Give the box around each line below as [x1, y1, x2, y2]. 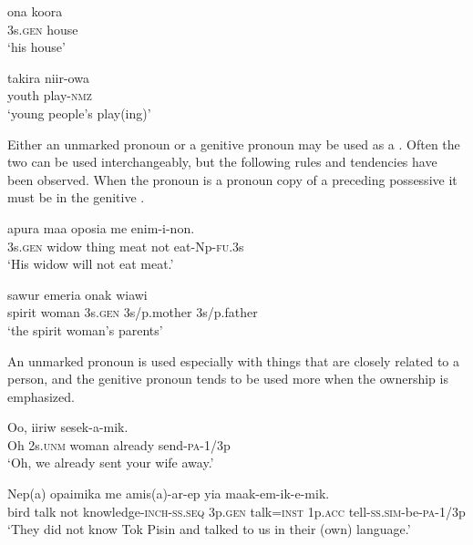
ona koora [7, 2, 63, 20]
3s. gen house [7, 19, 78, 38]
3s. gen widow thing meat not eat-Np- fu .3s [7, 236, 244, 255]
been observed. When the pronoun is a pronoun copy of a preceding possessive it [7, 170, 458, 189]
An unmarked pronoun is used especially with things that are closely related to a [7, 351, 459, 370]
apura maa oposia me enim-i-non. [7, 218, 195, 237]
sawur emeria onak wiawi [7, 284, 148, 303]
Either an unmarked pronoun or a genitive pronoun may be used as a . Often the [7, 134, 460, 153]
